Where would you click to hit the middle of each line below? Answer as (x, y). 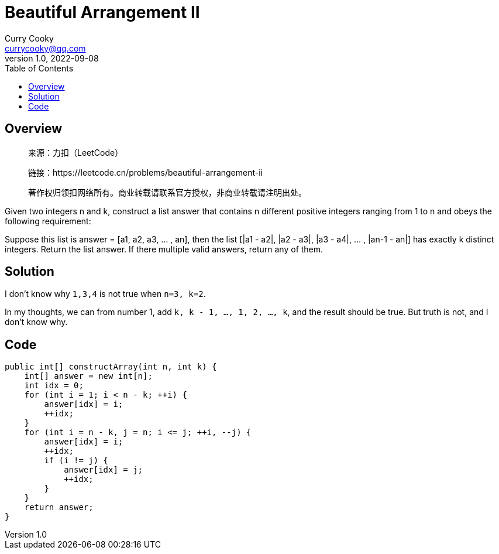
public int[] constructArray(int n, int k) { (111, 367)
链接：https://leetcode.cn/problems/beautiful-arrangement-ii (145, 172)
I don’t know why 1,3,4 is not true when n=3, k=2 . (105, 294)
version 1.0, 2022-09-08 (52, 58)
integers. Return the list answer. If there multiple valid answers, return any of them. (164, 249)
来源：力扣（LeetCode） (76, 152)
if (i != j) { (76, 461)
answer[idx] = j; (104, 470)
